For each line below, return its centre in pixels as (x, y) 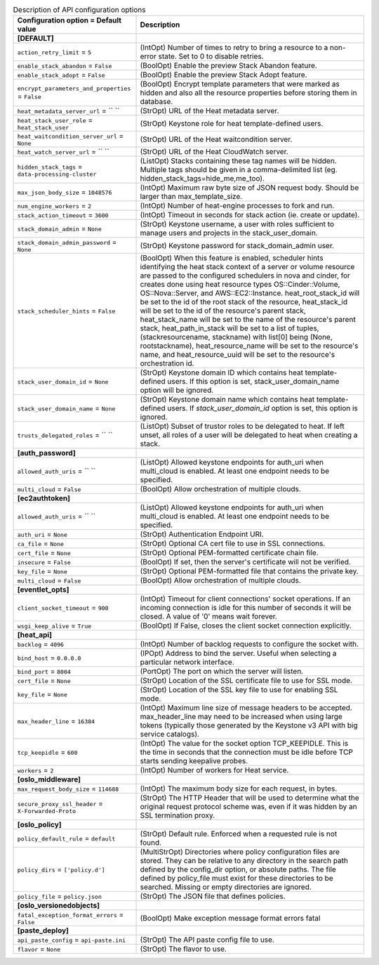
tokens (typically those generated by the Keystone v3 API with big (249, 725)
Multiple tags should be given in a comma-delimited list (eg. (239, 170)
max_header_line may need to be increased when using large (241, 717)
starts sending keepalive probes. (194, 761)
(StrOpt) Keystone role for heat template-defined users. (232, 123)
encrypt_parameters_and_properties (74, 88)
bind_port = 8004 (44, 671)
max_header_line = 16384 (56, 721)
